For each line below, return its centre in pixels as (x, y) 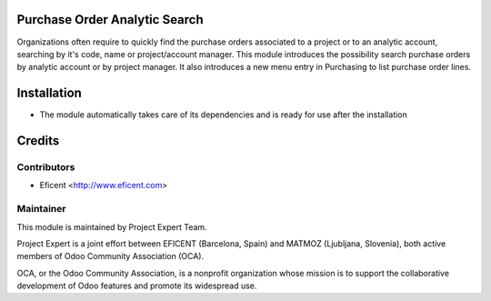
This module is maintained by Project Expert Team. (112, 226)
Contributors (46, 166)
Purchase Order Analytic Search (110, 20)
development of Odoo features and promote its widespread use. (137, 286)
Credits (38, 141)
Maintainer (41, 209)
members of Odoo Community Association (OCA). (110, 256)
